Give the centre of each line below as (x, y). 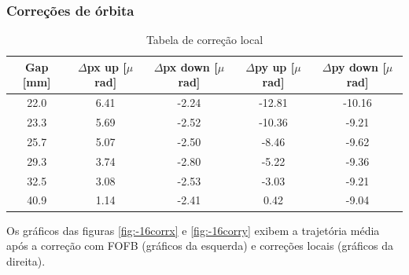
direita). (26, 260)
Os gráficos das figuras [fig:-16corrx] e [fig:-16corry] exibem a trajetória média (193, 230)
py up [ (275, 66)
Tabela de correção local (204, 40)
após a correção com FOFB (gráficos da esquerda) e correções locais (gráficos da (200, 246)
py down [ (359, 66)
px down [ (190, 66)
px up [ (107, 66)
